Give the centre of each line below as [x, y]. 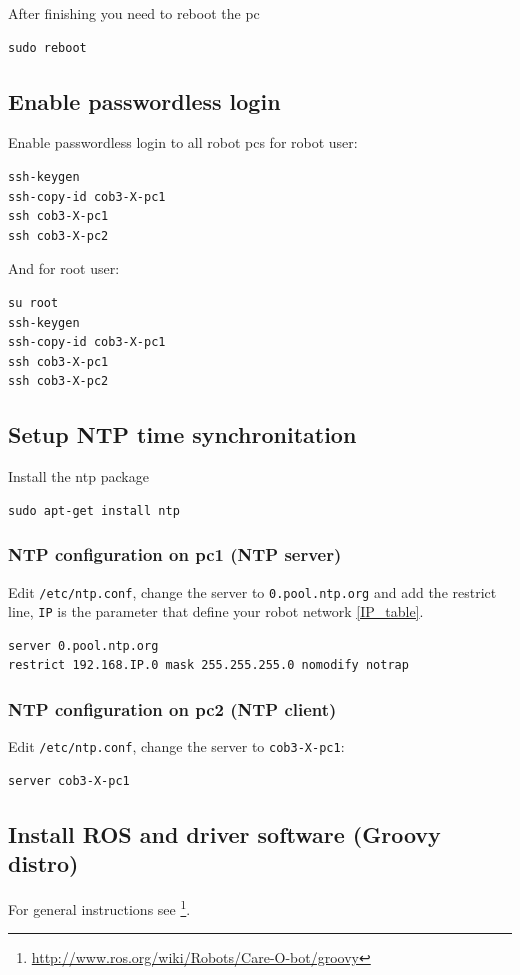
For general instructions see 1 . [99, 907]
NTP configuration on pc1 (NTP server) [175, 554]
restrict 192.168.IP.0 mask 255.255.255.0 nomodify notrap [208, 665]
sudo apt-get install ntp [94, 510]
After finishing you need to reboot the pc [134, 13]
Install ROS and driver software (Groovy [224, 833]
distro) [43, 863]
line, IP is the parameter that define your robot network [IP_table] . [216, 611]
